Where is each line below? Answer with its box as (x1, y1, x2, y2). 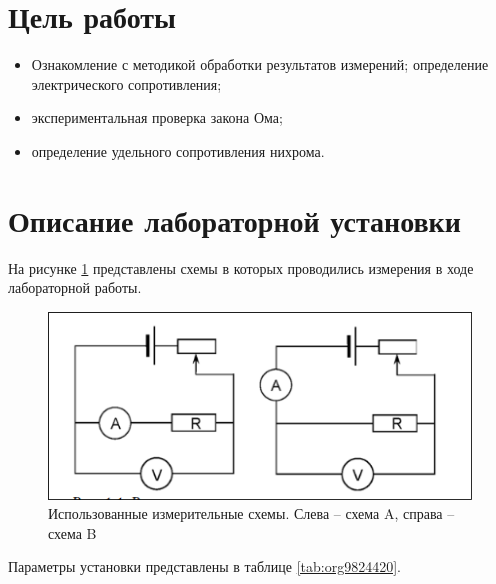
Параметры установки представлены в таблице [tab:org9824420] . (8, 556, 402, 577)
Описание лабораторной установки (8, 199, 461, 240)
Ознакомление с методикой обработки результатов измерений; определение (31, 54, 489, 75)
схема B (48, 522, 97, 543)
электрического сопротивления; (31, 73, 222, 94)
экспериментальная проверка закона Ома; (31, 107, 283, 128)
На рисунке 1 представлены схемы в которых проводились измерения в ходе (8, 257, 474, 278)
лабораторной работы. (8, 277, 142, 298)
